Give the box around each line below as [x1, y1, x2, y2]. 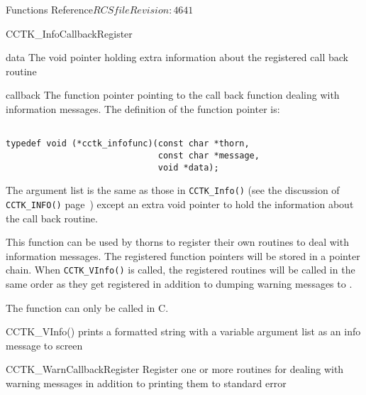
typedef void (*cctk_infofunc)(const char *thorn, [6, 139, 250, 149]
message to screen [6, 337, 83, 352]
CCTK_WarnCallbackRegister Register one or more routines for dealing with [6, 362, 344, 377]
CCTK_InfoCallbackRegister [6, 26, 133, 40]
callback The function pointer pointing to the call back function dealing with [6, 87, 340, 102]
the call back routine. [6, 210, 98, 225]
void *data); [157, 162, 219, 173]
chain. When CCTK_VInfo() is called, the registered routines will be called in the [6, 262, 355, 277]
